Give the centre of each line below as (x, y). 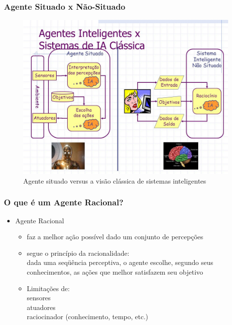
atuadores (41, 307)
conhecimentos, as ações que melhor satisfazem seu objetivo (115, 272)
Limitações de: (48, 288)
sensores (39, 298)
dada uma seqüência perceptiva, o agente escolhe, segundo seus (120, 262)
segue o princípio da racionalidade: (78, 253)
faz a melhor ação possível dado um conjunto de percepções (115, 237)
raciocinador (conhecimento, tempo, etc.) (87, 317)
